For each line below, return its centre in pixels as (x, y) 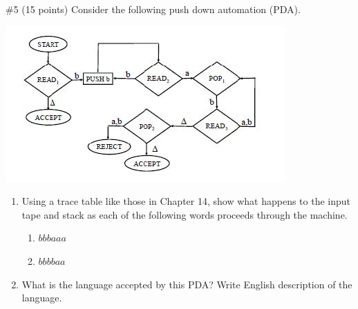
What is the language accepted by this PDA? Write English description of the (187, 284)
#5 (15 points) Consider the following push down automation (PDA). (153, 9)
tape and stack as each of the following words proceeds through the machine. (185, 214)
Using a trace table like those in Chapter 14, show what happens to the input (186, 201)
